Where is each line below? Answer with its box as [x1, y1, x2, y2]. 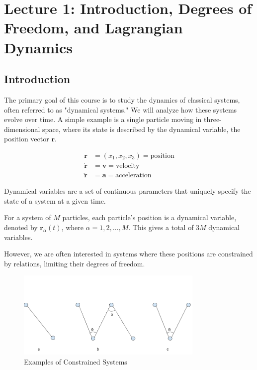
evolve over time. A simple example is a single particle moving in [4, 114, 202, 124]
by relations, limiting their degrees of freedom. [4, 258, 145, 268]
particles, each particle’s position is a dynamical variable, [62, 212, 237, 223]
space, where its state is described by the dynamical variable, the [42, 123, 241, 134]
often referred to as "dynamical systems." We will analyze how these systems [4, 104, 237, 115]
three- [203, 114, 222, 124]
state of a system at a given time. [4, 195, 106, 206]
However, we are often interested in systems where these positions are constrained [4, 248, 253, 259]
